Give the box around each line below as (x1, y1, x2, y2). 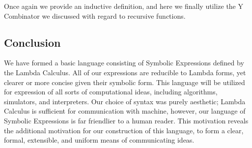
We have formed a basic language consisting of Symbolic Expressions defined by (4, 58, 244, 68)
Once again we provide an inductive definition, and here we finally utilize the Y (4, 1, 243, 11)
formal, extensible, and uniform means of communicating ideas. (4, 135, 195, 145)
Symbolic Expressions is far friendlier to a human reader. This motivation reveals (4, 115, 249, 125)
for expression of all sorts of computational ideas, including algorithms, (4, 87, 218, 97)
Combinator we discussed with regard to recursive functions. (4, 10, 186, 21)
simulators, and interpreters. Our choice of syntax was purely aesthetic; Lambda (4, 96, 246, 106)
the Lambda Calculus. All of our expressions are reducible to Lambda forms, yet (4, 67, 246, 77)
